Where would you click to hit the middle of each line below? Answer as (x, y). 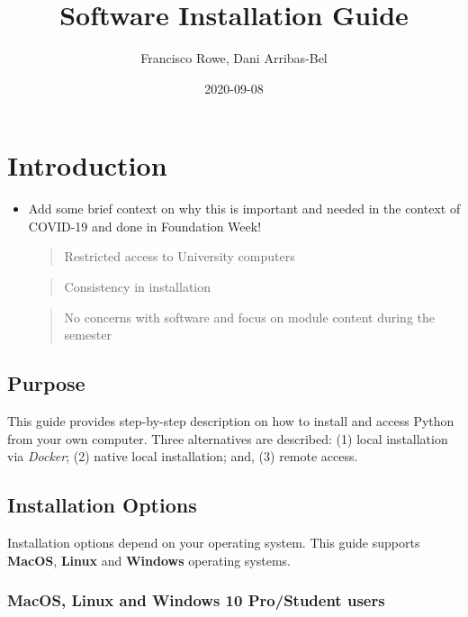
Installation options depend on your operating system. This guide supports (214, 542)
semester (88, 335)
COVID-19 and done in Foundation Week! (145, 226)
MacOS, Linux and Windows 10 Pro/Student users (196, 600)
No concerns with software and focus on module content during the (249, 317)
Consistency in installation (138, 287)
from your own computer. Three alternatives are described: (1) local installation (228, 438)
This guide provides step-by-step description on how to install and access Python (231, 421)
